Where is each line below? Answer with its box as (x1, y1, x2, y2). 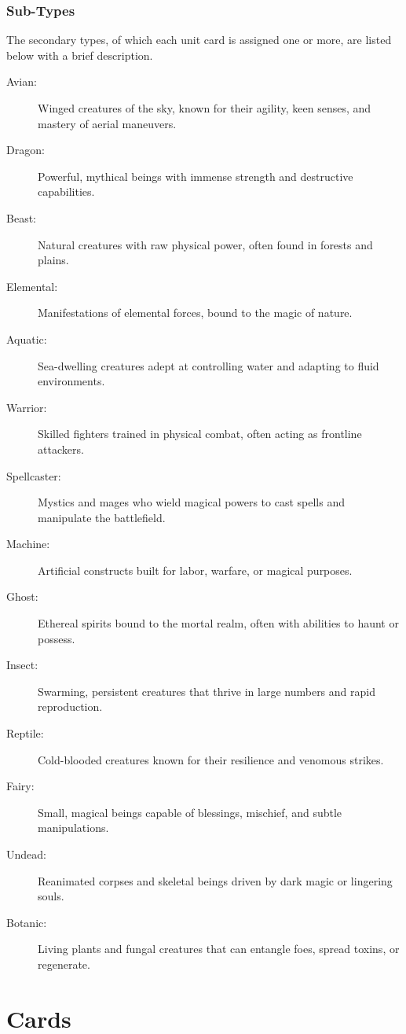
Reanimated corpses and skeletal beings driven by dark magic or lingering (38, 872, 393, 889)
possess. (38, 630, 75, 646)
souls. (38, 888, 64, 904)
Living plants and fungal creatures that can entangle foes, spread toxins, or (38, 940, 400, 957)
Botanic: (6, 914, 47, 930)
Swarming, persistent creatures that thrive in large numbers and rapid (38, 683, 375, 699)
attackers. (38, 440, 84, 457)
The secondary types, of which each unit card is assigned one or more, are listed (6, 31, 392, 48)
